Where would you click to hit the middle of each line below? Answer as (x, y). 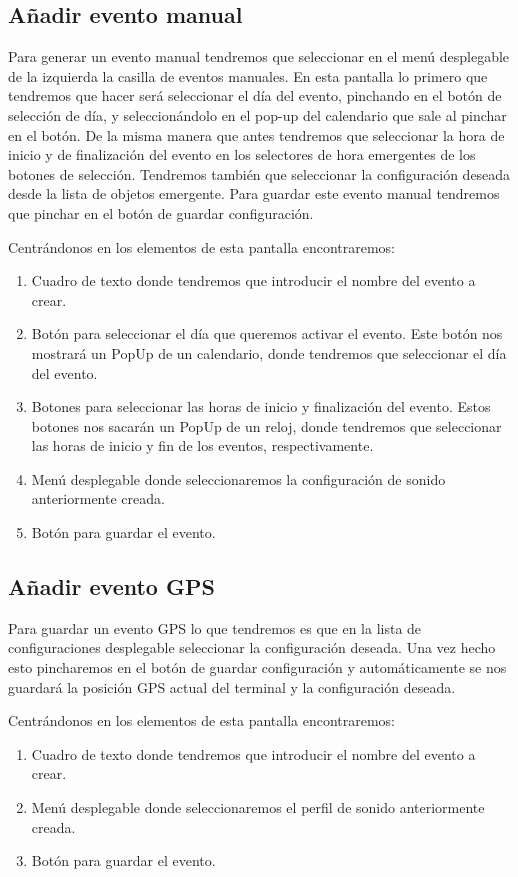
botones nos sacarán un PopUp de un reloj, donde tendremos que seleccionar (266, 425)
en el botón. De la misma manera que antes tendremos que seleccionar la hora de (256, 134)
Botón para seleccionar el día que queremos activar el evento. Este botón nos (267, 333)
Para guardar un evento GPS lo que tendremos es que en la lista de (215, 627)
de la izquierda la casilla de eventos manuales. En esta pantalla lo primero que (248, 75)
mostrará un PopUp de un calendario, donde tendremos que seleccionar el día (269, 352)
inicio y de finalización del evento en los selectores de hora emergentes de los (242, 154)
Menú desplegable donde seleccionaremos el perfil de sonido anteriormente (258, 807)
